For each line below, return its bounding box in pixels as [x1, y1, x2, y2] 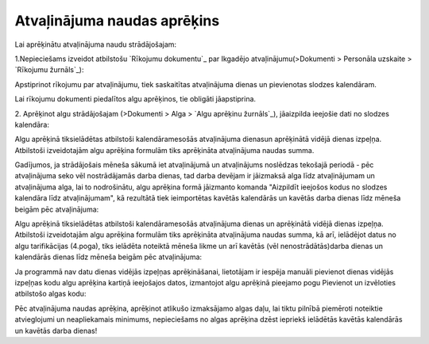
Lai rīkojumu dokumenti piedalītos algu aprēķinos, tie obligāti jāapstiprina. [14, 94, 257, 104]
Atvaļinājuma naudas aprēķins [14, 12, 220, 29]
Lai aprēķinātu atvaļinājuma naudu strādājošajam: [14, 40, 177, 49]
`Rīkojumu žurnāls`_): [14, 65, 84, 75]
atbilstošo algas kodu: [14, 289, 87, 299]
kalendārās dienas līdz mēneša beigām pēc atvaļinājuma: [14, 252, 203, 262]
